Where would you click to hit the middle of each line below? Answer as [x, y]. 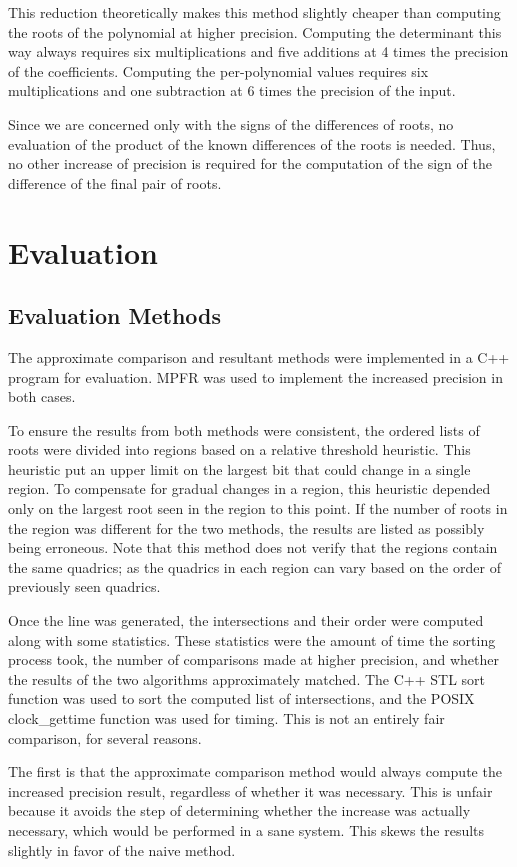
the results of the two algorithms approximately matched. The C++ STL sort [247, 678]
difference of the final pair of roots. [115, 182]
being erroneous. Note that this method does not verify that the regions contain [253, 547]
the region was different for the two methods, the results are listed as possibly [246, 527]
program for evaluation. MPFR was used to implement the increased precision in [255, 376]
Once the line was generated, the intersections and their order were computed [246, 620]
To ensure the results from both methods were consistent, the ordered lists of [244, 429]
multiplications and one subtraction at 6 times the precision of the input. [232, 90]
